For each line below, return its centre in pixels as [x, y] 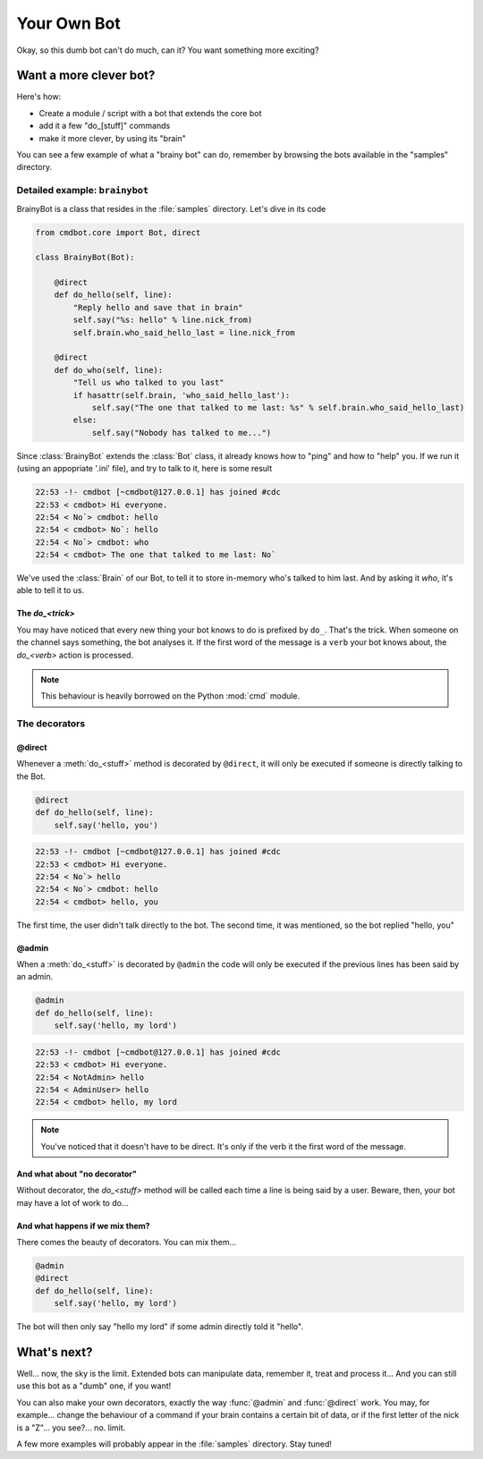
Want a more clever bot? [86, 76]
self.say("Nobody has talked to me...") [182, 433]
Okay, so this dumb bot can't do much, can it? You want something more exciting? [168, 50]
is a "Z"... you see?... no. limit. [71, 1428]
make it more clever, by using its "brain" [113, 138]
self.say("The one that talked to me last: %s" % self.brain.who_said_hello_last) [278, 407]
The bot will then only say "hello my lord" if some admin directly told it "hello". [160, 1327]
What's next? [55, 1352]
